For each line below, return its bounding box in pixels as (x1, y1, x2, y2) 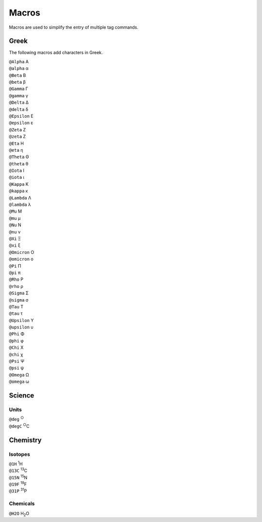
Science (9, 392, 34, 400)
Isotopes (9, 450, 30, 457)
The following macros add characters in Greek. (9, 50, 103, 55)
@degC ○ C (9, 422, 30, 429)
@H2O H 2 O (9, 510, 29, 518)
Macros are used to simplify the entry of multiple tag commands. (9, 24, 138, 30)
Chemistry (9, 436, 42, 444)
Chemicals (9, 500, 35, 507)
